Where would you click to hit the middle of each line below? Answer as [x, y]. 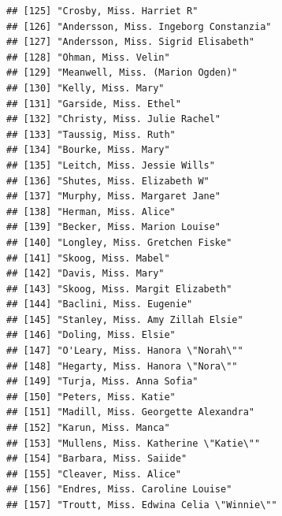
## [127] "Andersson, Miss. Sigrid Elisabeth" [130, 42]
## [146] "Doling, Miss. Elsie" [91, 335]
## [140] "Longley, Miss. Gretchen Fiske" [119, 242]
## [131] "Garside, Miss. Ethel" [94, 104]
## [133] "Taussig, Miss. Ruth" [91, 134]
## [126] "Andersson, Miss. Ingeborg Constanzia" [139, 26]
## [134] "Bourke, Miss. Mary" [88, 150]
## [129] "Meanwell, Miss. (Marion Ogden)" [122, 73]
